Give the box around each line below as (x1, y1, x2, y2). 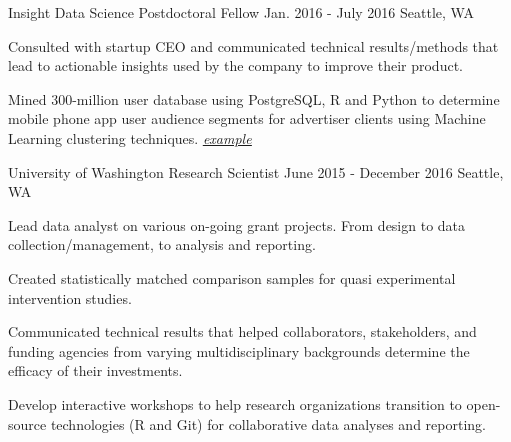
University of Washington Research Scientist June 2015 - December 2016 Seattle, (8, 161, 504, 182)
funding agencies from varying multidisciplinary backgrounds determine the (8, 340, 470, 361)
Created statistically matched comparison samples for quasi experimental (8, 267, 456, 288)
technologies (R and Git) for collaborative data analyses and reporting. (50, 413, 486, 434)
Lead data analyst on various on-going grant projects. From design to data (8, 214, 466, 235)
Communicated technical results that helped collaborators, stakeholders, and (8, 321, 477, 342)
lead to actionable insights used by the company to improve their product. (8, 55, 463, 76)
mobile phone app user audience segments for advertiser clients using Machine (8, 108, 486, 129)
